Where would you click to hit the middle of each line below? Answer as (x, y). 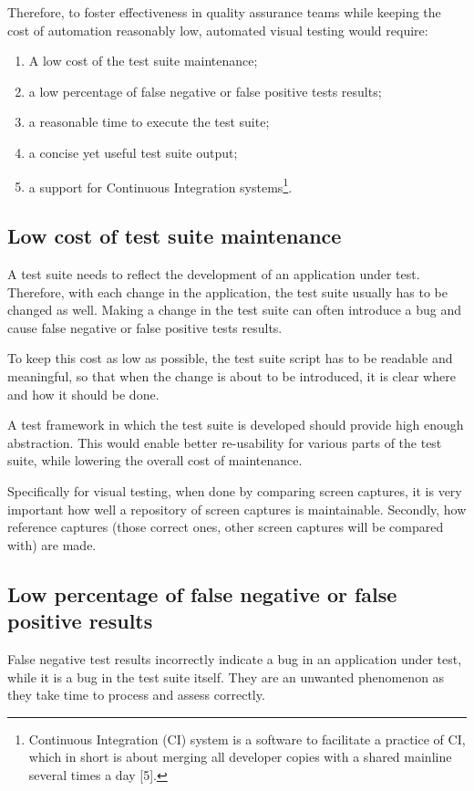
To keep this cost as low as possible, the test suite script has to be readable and (230, 358)
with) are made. (52, 544)
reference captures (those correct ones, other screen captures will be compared (226, 527)
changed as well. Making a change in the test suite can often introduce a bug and (235, 310)
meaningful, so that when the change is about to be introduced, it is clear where (232, 375)
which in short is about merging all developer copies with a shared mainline (240, 757)
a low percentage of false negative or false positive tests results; (205, 91)
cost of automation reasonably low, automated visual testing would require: (218, 30)
